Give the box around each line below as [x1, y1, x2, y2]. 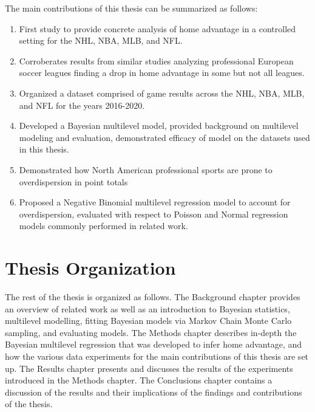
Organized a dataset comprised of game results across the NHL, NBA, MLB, [19, 86, 305, 99]
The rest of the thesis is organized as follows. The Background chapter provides [5, 290, 300, 303]
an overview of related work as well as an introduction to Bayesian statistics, [5, 302, 290, 315]
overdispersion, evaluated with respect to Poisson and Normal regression [19, 207, 288, 220]
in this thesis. [19, 143, 69, 156]
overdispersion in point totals [19, 175, 128, 188]
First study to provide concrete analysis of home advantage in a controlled [19, 22, 296, 35]
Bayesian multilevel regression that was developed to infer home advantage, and [5, 338, 302, 351]
